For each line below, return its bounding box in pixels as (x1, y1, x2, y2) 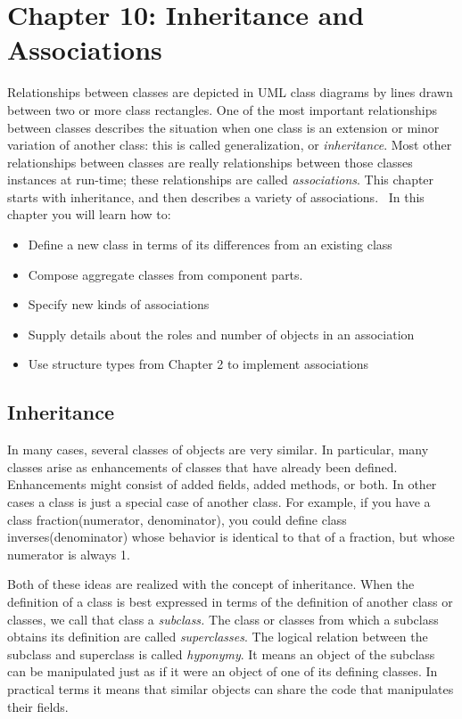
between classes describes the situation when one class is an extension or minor (7, 118, 440, 136)
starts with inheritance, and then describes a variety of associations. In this (7, 187, 425, 206)
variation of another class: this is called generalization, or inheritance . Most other (7, 135, 452, 154)
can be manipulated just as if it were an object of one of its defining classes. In (7, 662, 438, 681)
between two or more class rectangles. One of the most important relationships (7, 100, 438, 118)
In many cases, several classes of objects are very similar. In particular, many (7, 440, 429, 459)
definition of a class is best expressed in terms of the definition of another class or (7, 592, 453, 610)
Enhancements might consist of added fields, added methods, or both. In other (7, 475, 437, 494)
